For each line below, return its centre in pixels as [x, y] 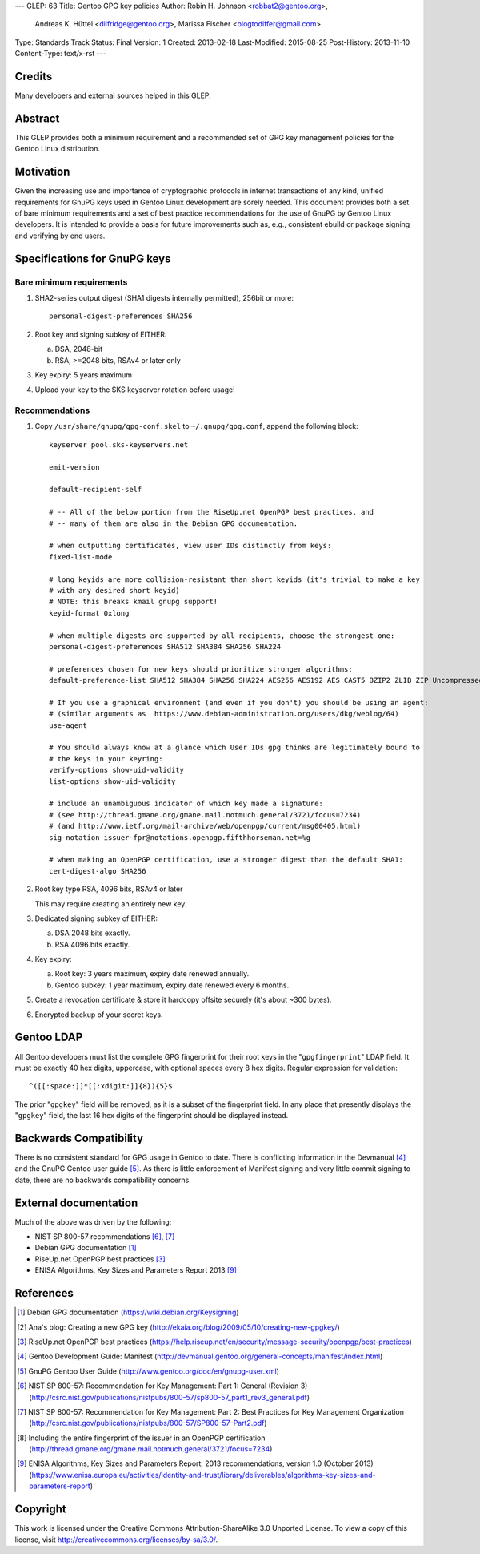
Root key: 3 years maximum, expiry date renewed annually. [152, 974]
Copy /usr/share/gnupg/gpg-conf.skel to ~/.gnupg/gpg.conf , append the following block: [197, 426]
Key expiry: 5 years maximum [83, 375]
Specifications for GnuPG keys [93, 258]
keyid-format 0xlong [89, 613]
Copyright [41, 1510]
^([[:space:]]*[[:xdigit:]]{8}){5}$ [101, 1086]
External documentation [76, 1203]
